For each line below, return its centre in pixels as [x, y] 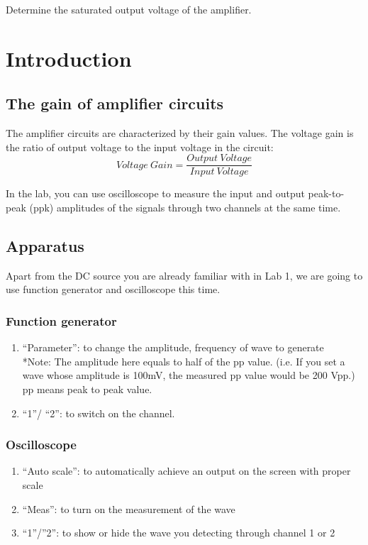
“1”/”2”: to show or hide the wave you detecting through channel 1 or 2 [179, 533]
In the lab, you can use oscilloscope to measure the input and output [155, 193]
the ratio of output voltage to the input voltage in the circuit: [140, 147]
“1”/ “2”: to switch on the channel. [99, 413]
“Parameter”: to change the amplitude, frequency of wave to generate [173, 347]
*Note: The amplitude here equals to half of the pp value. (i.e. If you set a [184, 361]
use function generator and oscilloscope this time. [113, 289]
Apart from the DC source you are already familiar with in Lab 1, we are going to [184, 275]
